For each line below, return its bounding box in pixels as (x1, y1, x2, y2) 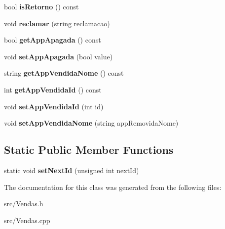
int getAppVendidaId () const (4, 84, 102, 94)
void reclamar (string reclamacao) (4, 18, 110, 28)
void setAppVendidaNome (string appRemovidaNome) (4, 118, 179, 128)
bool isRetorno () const (4, 1, 79, 11)
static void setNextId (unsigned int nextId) (4, 165, 139, 175)
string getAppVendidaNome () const (4, 68, 124, 78)
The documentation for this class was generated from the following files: (4, 182, 222, 192)
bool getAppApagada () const (4, 35, 101, 45)
